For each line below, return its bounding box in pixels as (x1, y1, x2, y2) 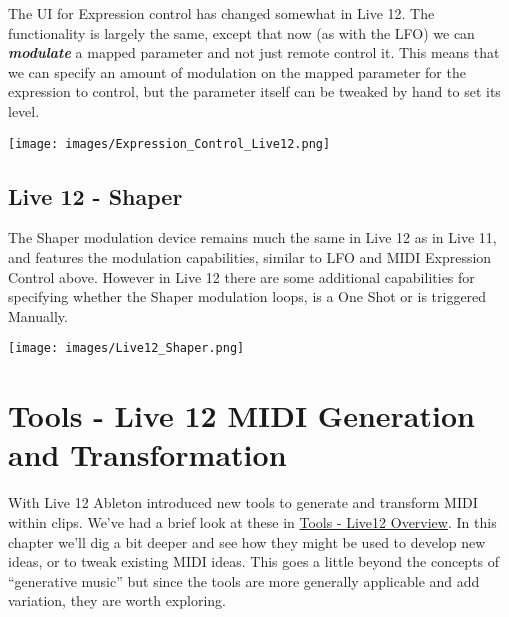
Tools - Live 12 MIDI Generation (8, 395, 475, 436)
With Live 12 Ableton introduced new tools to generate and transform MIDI (8, 492, 478, 513)
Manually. (8, 305, 68, 326)
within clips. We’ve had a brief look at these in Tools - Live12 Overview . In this (8, 511, 497, 532)
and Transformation (8, 434, 287, 475)
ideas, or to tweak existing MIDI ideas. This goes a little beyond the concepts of (8, 551, 500, 572)
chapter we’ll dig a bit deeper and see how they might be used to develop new (8, 531, 486, 552)
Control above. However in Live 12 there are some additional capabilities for (8, 266, 475, 287)
